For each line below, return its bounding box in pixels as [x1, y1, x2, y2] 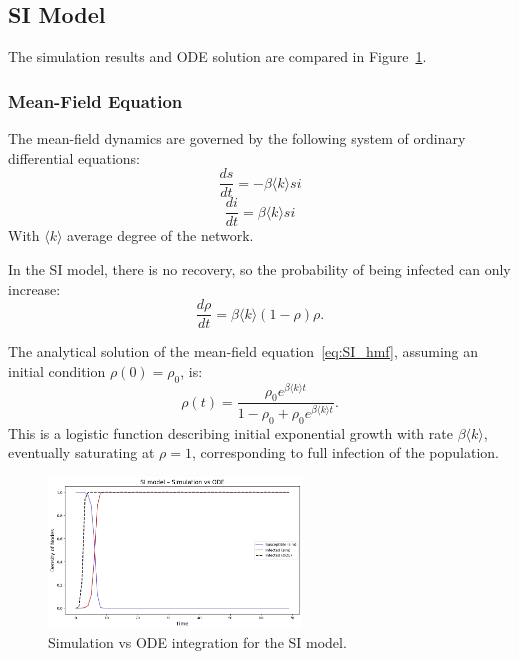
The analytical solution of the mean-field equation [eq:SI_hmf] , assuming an [8, 341, 479, 362]
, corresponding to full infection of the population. [191, 442, 499, 463]
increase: [8, 278, 61, 299]
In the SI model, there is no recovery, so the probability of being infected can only [8, 258, 511, 279]
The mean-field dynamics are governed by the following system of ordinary [8, 128, 466, 149]
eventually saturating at [8, 442, 155, 463]
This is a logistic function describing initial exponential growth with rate [8, 422, 453, 443]
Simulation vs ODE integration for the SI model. [48, 632, 347, 653]
